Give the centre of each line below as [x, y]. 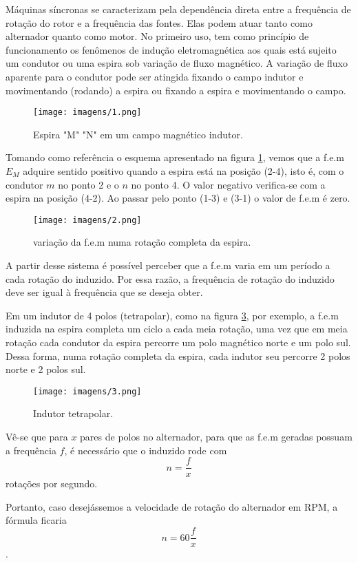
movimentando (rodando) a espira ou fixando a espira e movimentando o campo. [176, 90]
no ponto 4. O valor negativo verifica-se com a [228, 184]
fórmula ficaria [36, 520]
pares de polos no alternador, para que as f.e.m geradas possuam [216, 437]
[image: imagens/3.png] [87, 391]
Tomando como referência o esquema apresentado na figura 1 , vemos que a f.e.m [175, 157]
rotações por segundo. [52, 484]
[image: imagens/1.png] [87, 113]
